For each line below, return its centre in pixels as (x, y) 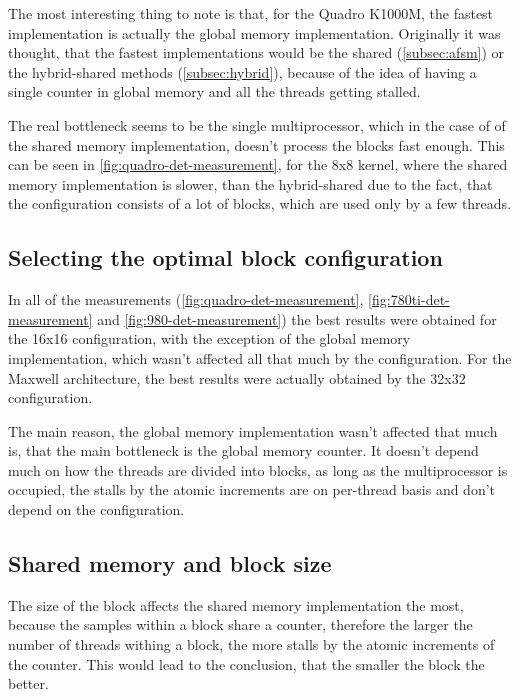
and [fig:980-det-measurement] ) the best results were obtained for (297, 318)
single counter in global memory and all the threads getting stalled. (214, 91)
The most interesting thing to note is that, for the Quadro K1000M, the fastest (251, 13)
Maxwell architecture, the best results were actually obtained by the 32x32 (237, 377)
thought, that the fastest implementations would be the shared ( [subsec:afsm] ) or (256, 52)
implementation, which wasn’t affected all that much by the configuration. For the (260, 357)
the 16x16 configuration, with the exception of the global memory (209, 338)
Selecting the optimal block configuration (225, 257)
